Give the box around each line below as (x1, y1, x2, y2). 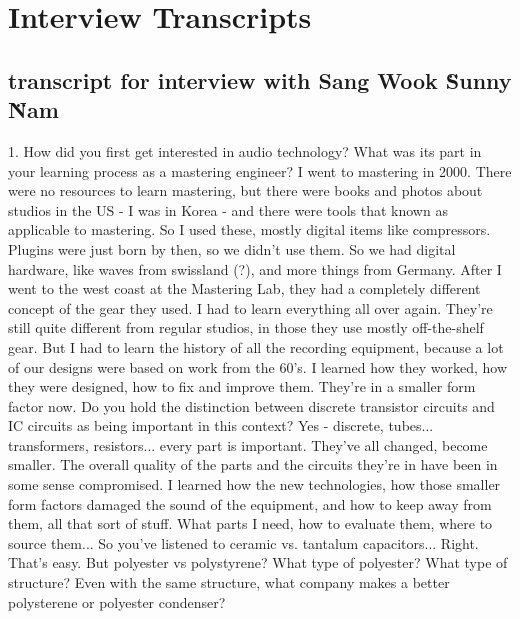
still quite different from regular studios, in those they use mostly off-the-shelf (8, 317, 484, 338)
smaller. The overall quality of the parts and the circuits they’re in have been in (8, 454, 498, 475)
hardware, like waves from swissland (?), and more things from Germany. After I (8, 258, 502, 279)
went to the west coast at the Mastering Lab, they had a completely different (8, 278, 481, 299)
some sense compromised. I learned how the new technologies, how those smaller (8, 474, 501, 495)
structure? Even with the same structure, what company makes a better (8, 572, 450, 593)
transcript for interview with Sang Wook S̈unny (8, 64, 512, 95)
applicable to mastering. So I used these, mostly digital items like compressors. (8, 219, 491, 240)
